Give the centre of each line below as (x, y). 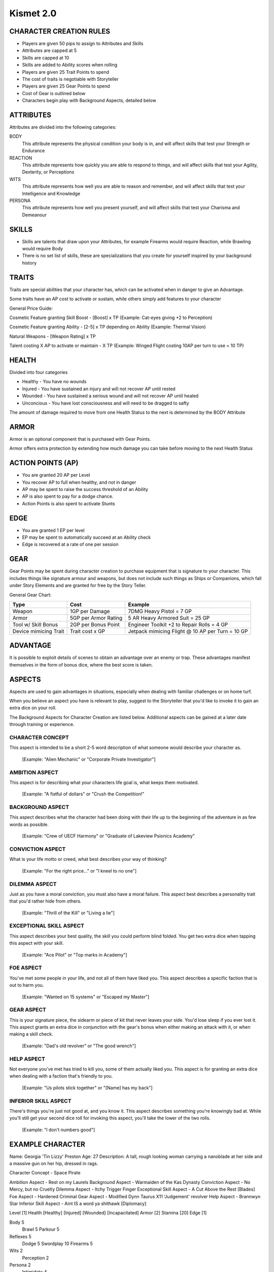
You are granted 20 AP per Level (56, 475)
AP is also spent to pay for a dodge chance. (68, 497)
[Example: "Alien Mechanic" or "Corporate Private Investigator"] (89, 759)
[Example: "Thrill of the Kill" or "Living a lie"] (68, 913)
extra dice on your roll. (33, 708)
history (29, 263)
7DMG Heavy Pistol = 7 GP (160, 611)
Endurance (33, 151)
